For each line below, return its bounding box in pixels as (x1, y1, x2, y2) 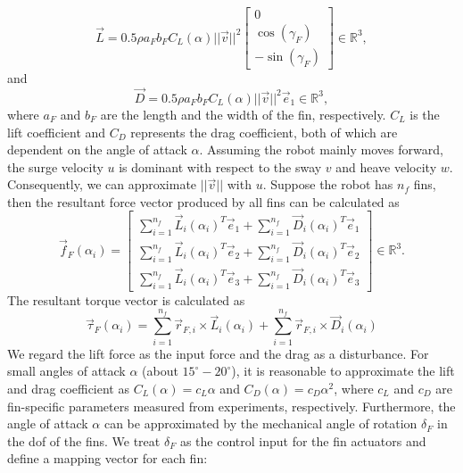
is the (409, 104, 440, 123)
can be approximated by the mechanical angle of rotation (103, 414, 418, 433)
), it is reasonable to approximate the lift (231, 361, 455, 380)
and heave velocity (335, 157, 437, 176)
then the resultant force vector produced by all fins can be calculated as (7, 192, 400, 211)
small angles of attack (7, 361, 126, 380)
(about (142, 361, 178, 380)
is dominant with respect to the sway (119, 157, 322, 176)
